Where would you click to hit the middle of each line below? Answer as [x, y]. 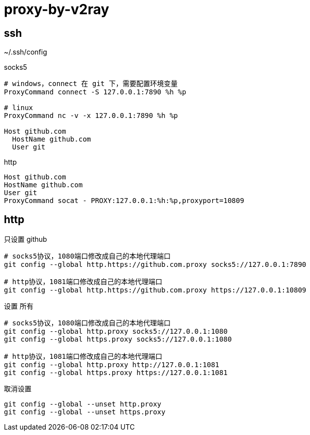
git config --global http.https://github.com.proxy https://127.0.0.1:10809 [155, 290]
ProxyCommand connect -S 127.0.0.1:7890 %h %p [95, 92]
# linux [19, 108]
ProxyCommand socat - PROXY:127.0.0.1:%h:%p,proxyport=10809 [124, 201]
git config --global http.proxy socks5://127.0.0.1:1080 [116, 332]
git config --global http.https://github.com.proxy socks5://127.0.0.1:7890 [155, 265]
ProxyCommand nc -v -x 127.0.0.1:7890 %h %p [91, 116]
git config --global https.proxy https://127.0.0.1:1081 [116, 373]
